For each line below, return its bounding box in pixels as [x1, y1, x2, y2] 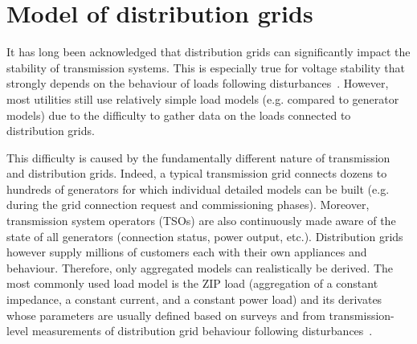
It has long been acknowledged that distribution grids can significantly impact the [6, 43, 411, 60]
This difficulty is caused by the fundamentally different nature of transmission [6, 149, 390, 166]
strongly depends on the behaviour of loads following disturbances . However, [6, 75, 389, 92]
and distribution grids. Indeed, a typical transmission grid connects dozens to [6, 165, 387, 182]
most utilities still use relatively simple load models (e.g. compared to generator [6, 90, 399, 107]
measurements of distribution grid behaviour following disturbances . [31, 322, 373, 339]
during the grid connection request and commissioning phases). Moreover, [6, 196, 370, 213]
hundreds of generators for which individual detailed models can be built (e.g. [6, 180, 390, 197]
